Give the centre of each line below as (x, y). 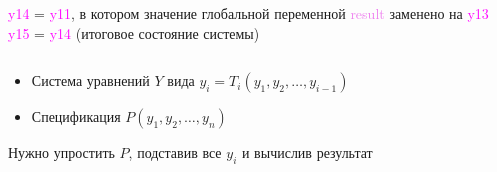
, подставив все (175, 152)
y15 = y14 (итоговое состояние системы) (134, 32)
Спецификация (76, 116)
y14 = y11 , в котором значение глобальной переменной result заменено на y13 (248, 13)
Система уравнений (90, 80)
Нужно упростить (61, 152)
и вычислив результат (307, 152)
